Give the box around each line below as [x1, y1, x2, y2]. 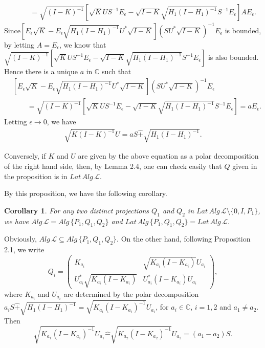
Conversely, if [4, 150, 46, 161]
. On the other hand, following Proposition [117, 233, 251, 244]
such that [102, 66, 131, 77]
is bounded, [225, 25, 261, 35]
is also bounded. [208, 52, 259, 62]
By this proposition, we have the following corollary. [4, 188, 167, 199]
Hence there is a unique [4, 66, 78, 77]
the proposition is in [4, 170, 68, 181]
